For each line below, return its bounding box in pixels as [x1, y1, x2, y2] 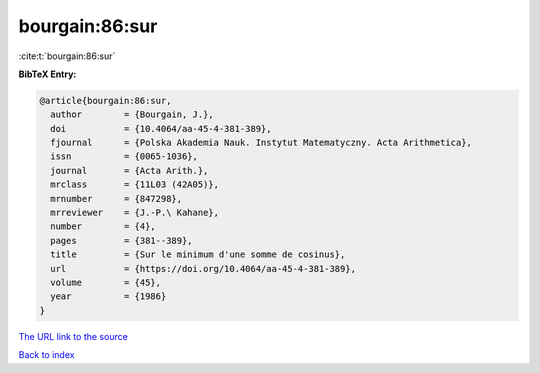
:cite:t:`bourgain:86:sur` [18, 50, 116, 62]
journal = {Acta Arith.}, [50, 165, 209, 176]
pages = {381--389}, [50, 235, 194, 246]
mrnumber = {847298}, [50, 193, 183, 204]
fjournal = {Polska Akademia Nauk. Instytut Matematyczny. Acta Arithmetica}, [50, 137, 472, 149]
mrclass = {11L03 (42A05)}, [50, 179, 220, 190]
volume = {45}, [50, 277, 162, 288]
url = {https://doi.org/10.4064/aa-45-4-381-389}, [50, 263, 357, 274]
